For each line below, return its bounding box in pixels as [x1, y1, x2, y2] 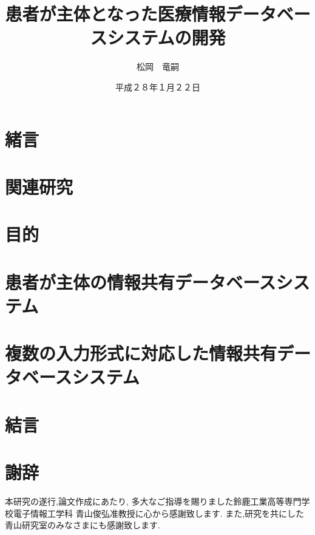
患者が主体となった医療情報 [5, 1, 226, 26]
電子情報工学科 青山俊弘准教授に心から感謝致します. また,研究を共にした [13, 506, 305, 519]
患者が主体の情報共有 [5, 269, 175, 294]
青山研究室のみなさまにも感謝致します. [5, 519, 160, 531]
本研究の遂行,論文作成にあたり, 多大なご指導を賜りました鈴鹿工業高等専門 [5, 495, 302, 508]
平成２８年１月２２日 [115, 80, 200, 93]
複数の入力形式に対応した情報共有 [5, 341, 277, 366]
